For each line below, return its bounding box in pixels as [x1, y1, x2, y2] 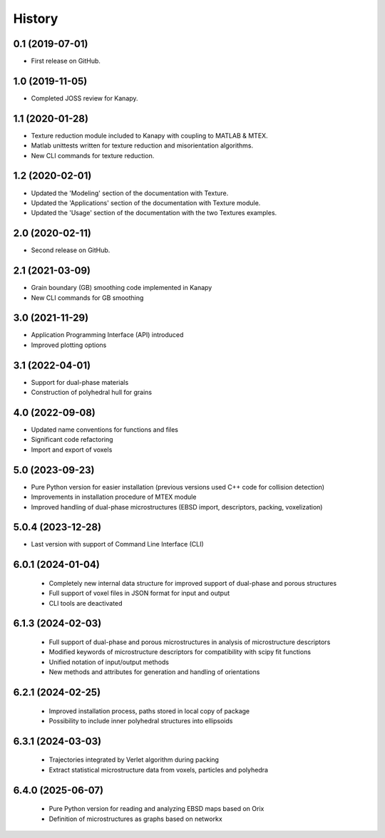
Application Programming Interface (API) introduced [31, 331, 184, 339]
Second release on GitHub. [31, 246, 111, 254]
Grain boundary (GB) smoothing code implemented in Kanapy [31, 284, 212, 292]
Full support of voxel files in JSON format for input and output [48, 589, 230, 598]
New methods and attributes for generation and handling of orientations [48, 668, 260, 676]
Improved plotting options [31, 341, 107, 349]
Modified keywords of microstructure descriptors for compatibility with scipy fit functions [48, 648, 312, 656]
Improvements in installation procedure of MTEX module [31, 492, 197, 502]
